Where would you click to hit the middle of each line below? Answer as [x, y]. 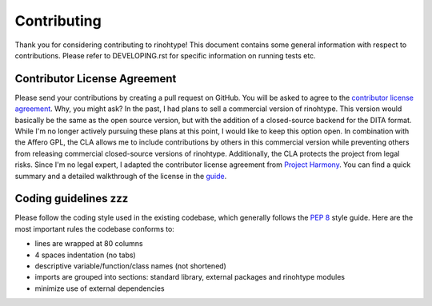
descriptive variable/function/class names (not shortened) [131, 266]
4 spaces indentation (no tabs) [85, 255]
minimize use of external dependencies [100, 288]
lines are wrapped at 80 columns [89, 244]
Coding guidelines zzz [72, 199]
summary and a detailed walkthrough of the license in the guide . [121, 176]
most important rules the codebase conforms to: [95, 229]
